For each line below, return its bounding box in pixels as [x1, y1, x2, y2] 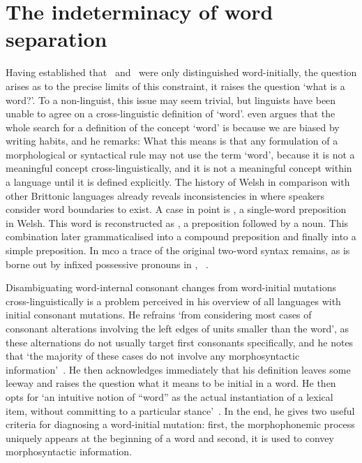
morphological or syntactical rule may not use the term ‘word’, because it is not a [6, 147, 355, 161]
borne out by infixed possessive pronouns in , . [6, 256, 209, 271]
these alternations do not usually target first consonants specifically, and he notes [6, 335, 354, 349]
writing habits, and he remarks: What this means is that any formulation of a [6, 133, 338, 148]
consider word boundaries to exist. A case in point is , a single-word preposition [6, 202, 347, 216]
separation [6, 24, 107, 53]
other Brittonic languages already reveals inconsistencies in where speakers [6, 188, 325, 203]
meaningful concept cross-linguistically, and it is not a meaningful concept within [6, 161, 352, 175]
